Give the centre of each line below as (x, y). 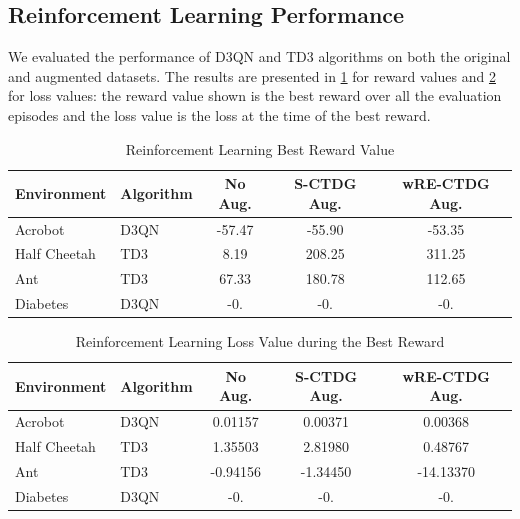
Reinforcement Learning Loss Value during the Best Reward (260, 341)
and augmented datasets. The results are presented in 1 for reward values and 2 (252, 75)
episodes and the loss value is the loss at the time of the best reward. (219, 114)
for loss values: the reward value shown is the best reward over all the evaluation (255, 95)
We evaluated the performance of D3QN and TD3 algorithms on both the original (259, 56)
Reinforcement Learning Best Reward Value (260, 148)
